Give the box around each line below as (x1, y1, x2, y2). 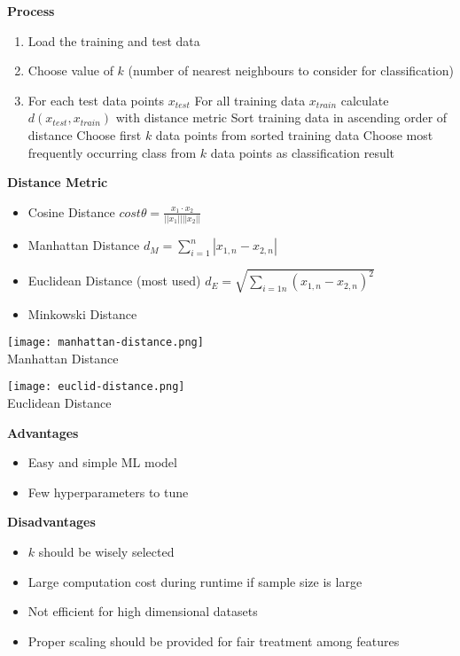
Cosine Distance (27, 202, 115, 221)
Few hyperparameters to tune (27, 482, 189, 501)
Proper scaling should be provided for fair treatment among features (27, 631, 400, 650)
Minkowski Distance (27, 304, 137, 323)
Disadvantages (7, 512, 96, 531)
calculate (340, 90, 389, 109)
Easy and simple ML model (27, 453, 177, 472)
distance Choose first (27, 125, 142, 144)
